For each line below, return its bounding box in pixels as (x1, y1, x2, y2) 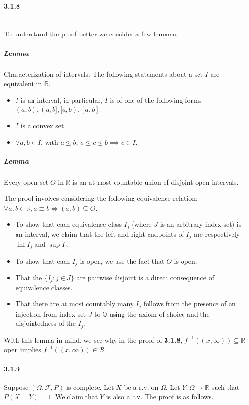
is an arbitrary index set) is (160, 219, 242, 229)
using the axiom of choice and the (109, 308, 210, 318)
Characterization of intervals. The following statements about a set (4, 69, 203, 79)
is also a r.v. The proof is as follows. (106, 391, 214, 402)
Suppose (4, 382, 29, 392)
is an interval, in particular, (20, 94, 102, 105)
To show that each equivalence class (15, 219, 122, 229)
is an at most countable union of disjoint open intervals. (72, 176, 239, 187)
